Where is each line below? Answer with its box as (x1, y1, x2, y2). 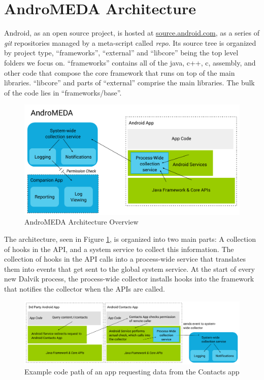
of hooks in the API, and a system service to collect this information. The (4, 243, 234, 254)
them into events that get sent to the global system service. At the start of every (4, 263, 255, 274)
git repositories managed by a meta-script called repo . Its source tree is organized (4, 37, 256, 48)
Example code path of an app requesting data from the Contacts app (24, 366, 240, 376)
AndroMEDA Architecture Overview (24, 216, 139, 227)
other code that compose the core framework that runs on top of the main (4, 67, 235, 78)
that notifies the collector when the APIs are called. (4, 283, 165, 294)
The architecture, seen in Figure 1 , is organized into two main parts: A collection (4, 234, 256, 244)
